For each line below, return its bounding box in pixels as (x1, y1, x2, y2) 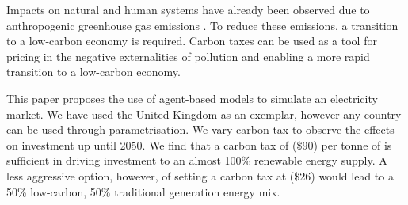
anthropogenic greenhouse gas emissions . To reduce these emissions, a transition (6, 17, 398, 33)
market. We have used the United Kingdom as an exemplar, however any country (6, 105, 402, 122)
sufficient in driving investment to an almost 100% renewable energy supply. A (6, 152, 387, 169)
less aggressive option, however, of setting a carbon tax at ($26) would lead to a (6, 167, 394, 184)
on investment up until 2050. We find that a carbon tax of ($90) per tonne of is (6, 136, 392, 153)
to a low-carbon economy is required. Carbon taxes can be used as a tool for (6, 32, 377, 49)
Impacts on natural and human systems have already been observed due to (6, 2, 370, 17)
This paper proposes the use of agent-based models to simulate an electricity (6, 89, 378, 106)
